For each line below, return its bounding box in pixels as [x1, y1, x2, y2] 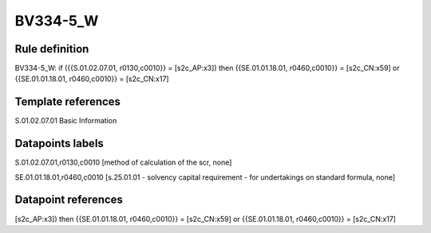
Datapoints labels [14, 137, 104, 150]
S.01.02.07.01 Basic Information [14, 116, 117, 126]
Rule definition [14, 42, 89, 56]
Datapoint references [14, 193, 124, 207]
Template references [14, 95, 121, 109]
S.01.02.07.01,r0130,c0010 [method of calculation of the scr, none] [14, 157, 232, 167]
